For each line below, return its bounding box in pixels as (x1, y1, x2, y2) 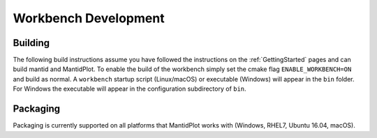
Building (13, 37, 50, 49)
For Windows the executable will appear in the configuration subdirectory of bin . (13, 84, 247, 93)
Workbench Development (13, 10, 165, 26)
